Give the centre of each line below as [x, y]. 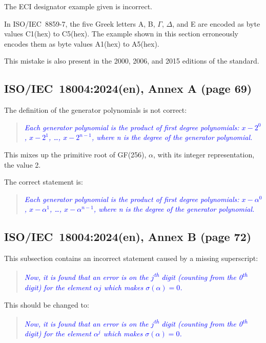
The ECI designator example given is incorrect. [78, 6]
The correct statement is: [44, 182]
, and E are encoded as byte [216, 23]
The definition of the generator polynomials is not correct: [96, 110]
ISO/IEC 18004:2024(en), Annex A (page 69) [128, 88]
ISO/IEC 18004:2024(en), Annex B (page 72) [128, 237]
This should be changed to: [47, 304]
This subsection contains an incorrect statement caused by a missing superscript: [131, 258]
